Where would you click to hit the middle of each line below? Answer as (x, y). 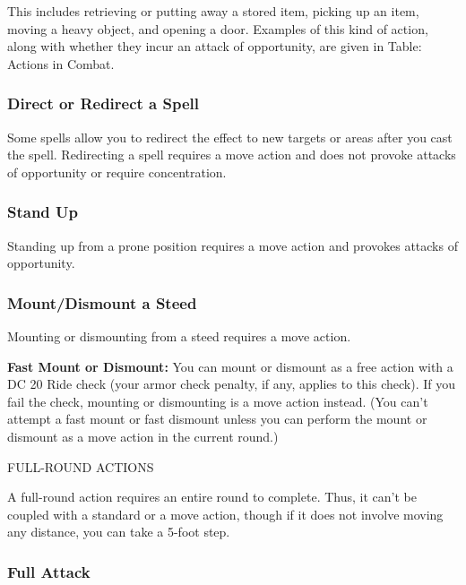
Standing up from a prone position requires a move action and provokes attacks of (233, 245)
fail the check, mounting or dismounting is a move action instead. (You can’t (218, 401)
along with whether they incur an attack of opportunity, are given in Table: (215, 46)
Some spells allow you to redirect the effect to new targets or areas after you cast (230, 137)
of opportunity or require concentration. (117, 172)
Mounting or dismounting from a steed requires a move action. (179, 336)
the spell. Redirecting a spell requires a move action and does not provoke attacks (232, 155)
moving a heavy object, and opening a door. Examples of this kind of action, (218, 28)
